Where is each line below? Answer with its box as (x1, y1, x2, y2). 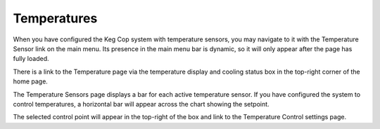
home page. (13, 77, 49, 86)
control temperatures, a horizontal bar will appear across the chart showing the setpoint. (13, 100, 270, 108)
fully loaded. (13, 55, 49, 63)
